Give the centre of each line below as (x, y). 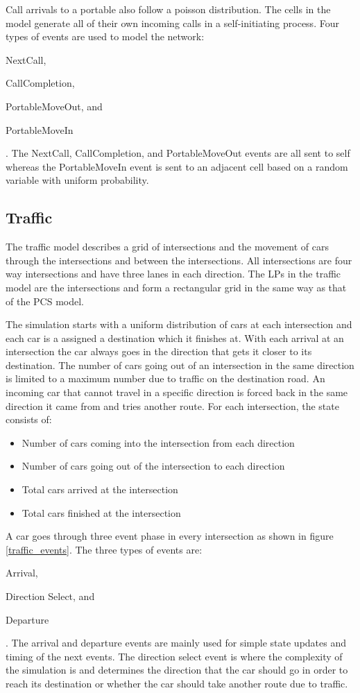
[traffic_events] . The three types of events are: (104, 549)
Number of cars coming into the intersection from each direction (158, 442)
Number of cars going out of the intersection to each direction (153, 466)
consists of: (29, 419)
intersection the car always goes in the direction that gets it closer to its (159, 351)
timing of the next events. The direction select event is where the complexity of (174, 656)
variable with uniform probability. (77, 180)
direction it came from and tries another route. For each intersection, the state (172, 405)
